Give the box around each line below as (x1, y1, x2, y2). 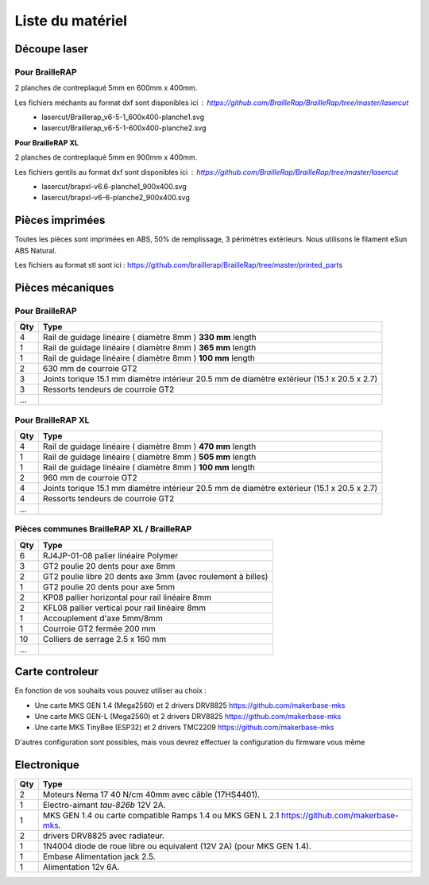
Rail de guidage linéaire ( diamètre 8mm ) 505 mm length (42, 451, 257, 462)
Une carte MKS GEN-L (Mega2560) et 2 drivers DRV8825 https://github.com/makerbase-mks (34, 712, 342, 721)
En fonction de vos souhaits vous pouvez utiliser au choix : (14, 686, 207, 695)
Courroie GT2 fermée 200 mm (42, 623, 157, 634)
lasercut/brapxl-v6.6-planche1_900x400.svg (41, 182, 187, 191)
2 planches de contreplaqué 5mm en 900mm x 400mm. (14, 153, 198, 162)
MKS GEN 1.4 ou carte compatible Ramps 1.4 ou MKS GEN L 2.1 (42, 810, 280, 821)
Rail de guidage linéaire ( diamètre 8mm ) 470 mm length (42, 441, 257, 452)
